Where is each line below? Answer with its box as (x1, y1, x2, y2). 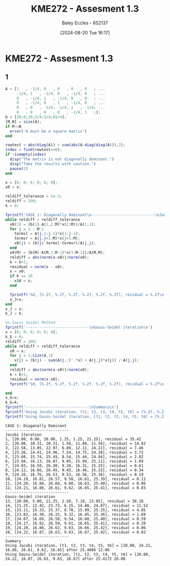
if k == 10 (10, 274, 33, 279)
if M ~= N (5, 124, 22, 129)
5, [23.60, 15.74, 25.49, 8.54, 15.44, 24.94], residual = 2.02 (5, 454, 144, 459)
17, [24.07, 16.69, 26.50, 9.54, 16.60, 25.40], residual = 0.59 (5, 516, 146, 521)
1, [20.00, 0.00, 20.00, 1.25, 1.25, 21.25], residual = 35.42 (5, 436, 142, 441)
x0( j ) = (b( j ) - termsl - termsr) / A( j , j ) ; (14, 241, 96, 246)
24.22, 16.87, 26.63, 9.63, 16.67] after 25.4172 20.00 (5, 556, 125, 561)
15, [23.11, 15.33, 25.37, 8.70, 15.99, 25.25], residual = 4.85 (5, 507, 146, 512)
